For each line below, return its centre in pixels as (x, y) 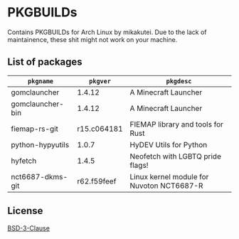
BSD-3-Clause (28, 228)
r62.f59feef (97, 181)
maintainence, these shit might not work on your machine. (92, 39)
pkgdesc (179, 81)
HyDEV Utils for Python (169, 144)
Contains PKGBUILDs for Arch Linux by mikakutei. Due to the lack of (107, 32)
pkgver (100, 81)
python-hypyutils (40, 144)
